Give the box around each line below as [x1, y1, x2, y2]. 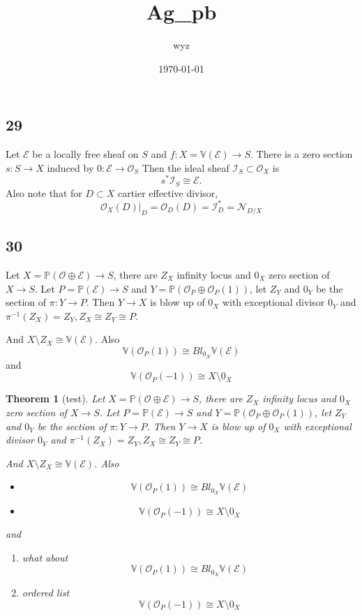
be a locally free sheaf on [32, 147, 139, 161]
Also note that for [6, 185, 82, 200]
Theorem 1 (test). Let [6, 391, 105, 406]
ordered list [22, 585, 70, 600]
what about [22, 550, 68, 564]
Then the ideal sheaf [142, 160, 229, 175]
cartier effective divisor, [117, 185, 218, 200]
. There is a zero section [250, 147, 353, 161]
